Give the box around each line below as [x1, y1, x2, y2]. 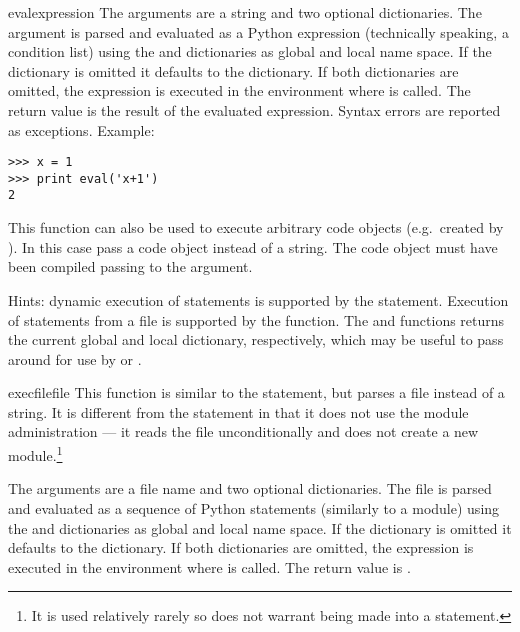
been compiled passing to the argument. [8, 256, 253, 277]
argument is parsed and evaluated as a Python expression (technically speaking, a [8, 21, 509, 42]
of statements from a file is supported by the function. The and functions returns [8, 309, 505, 330]
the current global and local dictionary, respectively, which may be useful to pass [8, 329, 504, 350]
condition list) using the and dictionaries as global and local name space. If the [8, 41, 492, 62]
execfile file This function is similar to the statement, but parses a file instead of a [8, 382, 505, 403]
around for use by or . [8, 348, 142, 369]
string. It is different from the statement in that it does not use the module [8, 401, 469, 422]
